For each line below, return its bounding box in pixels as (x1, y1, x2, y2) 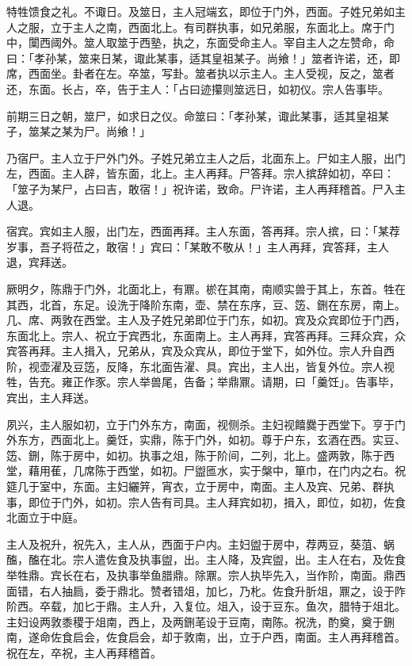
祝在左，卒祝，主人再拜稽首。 (6, 644, 162, 660)
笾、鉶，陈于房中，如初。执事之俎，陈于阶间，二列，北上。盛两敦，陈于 (6, 446, 383, 463)
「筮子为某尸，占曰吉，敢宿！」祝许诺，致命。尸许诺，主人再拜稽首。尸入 (6, 180, 395, 197)
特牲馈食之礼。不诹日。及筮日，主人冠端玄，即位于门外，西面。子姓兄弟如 (6, 3, 395, 19)
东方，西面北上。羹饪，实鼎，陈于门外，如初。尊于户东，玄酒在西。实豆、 (17, 431, 406, 448)
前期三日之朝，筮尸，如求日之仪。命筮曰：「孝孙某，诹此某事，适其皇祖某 (6, 107, 389, 124)
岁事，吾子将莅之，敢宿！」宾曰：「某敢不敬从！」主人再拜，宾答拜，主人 (6, 238, 389, 255)
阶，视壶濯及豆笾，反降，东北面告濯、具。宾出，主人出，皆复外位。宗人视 (6, 358, 395, 374)
